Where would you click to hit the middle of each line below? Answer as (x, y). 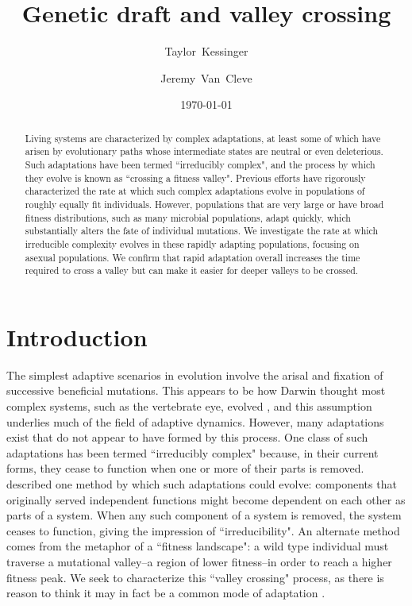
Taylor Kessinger (206, 51)
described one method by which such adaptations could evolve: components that (202, 484)
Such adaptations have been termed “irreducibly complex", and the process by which (200, 165)
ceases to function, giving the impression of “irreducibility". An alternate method (203, 530)
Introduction (77, 336)
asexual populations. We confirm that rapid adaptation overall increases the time (193, 257)
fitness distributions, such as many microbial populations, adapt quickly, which (188, 217)
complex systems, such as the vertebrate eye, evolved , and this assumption (189, 406)
